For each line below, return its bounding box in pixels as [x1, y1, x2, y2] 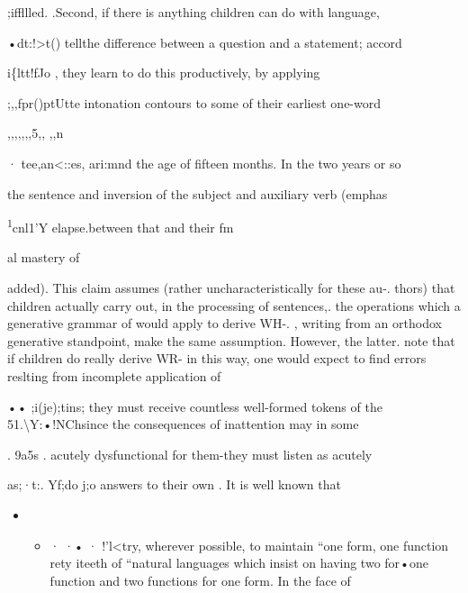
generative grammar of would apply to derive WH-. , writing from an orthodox [7, 314, 442, 333]
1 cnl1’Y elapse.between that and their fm [7, 215, 234, 236]
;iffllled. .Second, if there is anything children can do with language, [7, 3, 380, 21]
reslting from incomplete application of [7, 366, 221, 385]
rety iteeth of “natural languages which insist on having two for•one [49, 553, 428, 572]
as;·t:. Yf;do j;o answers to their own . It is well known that [7, 475, 341, 494]
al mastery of [7, 248, 80, 267]
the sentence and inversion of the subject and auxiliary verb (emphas [7, 184, 388, 203]
